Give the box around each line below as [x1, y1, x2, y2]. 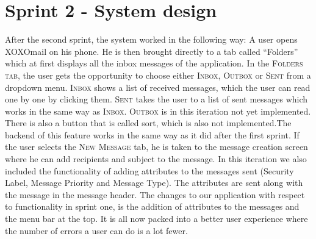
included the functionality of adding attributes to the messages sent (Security [5, 164, 294, 177]
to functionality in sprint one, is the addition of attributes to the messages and [5, 200, 300, 213]
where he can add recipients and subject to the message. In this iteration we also [5, 152, 307, 165]
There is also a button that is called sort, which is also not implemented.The [5, 116, 292, 129]
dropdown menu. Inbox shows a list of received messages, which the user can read [5, 80, 311, 93]
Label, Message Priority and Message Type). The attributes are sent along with [5, 176, 303, 189]
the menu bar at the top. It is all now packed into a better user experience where [5, 212, 308, 225]
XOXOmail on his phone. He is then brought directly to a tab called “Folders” [5, 45, 298, 57]
